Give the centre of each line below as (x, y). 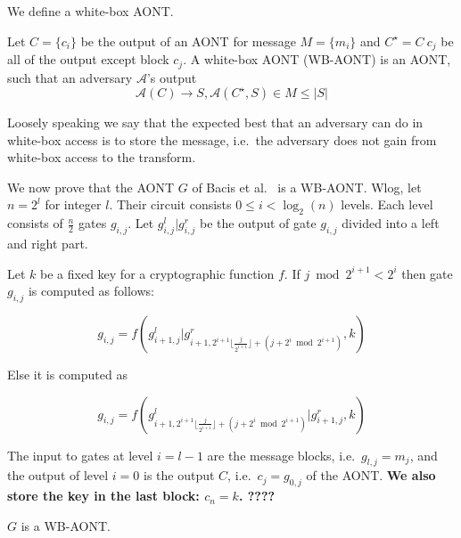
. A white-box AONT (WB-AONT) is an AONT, (317, 59)
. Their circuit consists (170, 204)
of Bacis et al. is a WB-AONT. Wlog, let (307, 187)
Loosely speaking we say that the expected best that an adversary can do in (215, 122)
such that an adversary (70, 77)
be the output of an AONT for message (188, 41)
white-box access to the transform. (102, 157)
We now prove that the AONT (91, 187)
